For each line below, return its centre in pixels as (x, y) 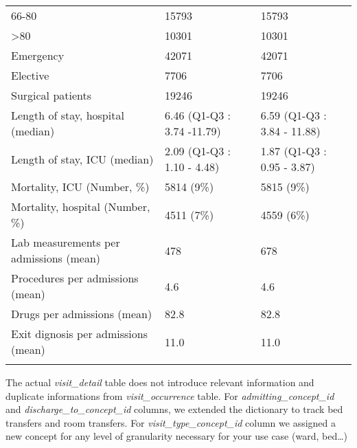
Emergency (38, 55)
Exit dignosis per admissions (79, 334)
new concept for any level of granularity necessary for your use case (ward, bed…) (176, 436)
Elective (30, 75)
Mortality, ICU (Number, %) (80, 187)
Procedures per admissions (75, 278)
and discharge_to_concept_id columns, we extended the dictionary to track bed (174, 409)
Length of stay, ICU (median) (82, 159)
